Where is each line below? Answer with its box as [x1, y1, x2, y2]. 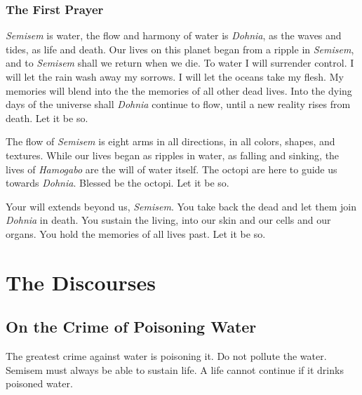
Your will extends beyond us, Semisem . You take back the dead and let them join [6, 199, 356, 213]
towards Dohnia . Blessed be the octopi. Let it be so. [6, 175, 229, 190]
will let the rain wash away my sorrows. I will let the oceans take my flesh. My [6, 69, 344, 83]
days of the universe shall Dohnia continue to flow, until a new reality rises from [6, 97, 351, 112]
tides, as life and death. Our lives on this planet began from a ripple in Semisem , [6, 41, 354, 56]
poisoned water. [6, 376, 73, 391]
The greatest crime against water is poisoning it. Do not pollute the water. [6, 349, 327, 363]
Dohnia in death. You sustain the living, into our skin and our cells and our [6, 213, 331, 227]
